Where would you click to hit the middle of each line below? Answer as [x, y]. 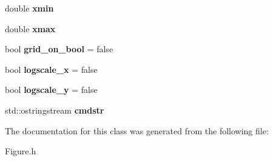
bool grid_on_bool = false [59, 49]
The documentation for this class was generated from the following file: [137, 130]
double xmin [29, 8]
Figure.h [21, 151]
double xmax [30, 28]
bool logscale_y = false [51, 90]
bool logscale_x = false [51, 69]
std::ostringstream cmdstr [55, 110]
